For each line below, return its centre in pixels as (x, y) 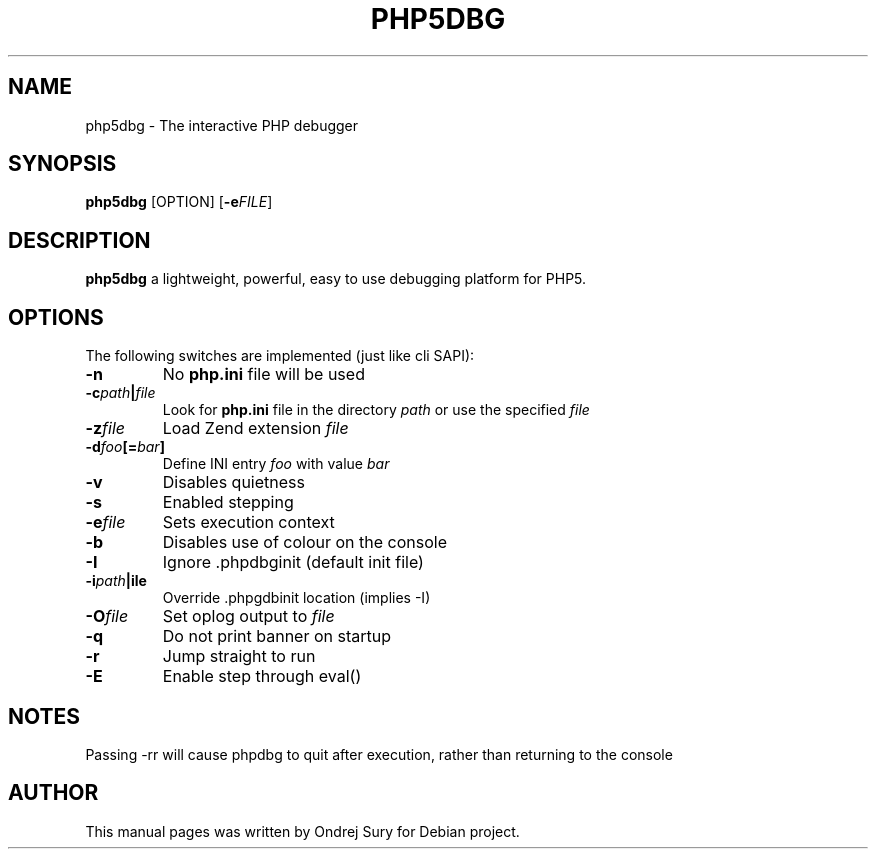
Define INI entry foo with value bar (276, 464)
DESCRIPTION (79, 240)
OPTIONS (56, 317)
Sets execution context (248, 522)
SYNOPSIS (62, 164)
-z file (105, 428)
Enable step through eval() (262, 676)
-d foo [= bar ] (125, 447)
